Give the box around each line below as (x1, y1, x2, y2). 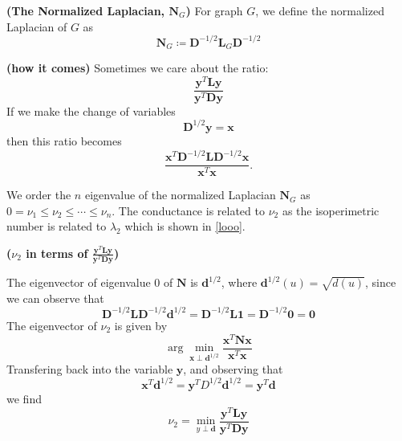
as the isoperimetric (282, 202, 380, 218)
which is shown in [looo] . (124, 218, 246, 235)
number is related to (6, 218, 107, 235)
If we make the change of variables (6, 102, 176, 119)
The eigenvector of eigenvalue (6, 274, 151, 291)
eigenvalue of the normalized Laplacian (84, 186, 276, 203)
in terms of (26, 244, 88, 261)
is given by (114, 316, 168, 333)
